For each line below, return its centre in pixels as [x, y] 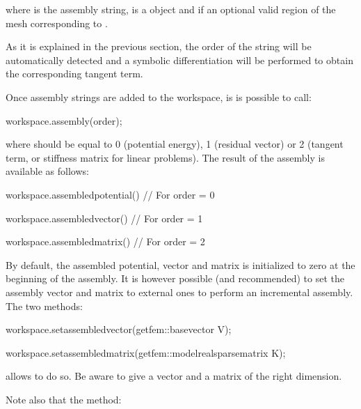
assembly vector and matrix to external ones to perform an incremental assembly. [179, 292]
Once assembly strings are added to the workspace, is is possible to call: [159, 97]
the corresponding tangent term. [74, 74]
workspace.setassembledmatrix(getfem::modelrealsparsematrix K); [146, 352]
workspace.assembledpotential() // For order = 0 [110, 194]
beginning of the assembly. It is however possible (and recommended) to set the [175, 278]
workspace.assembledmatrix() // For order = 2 [105, 241]
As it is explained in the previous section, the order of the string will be [159, 46]
